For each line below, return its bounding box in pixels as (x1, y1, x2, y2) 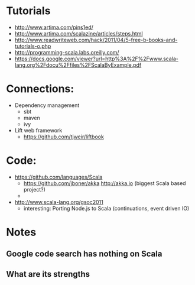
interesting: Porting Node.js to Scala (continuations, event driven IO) (23, 205, 190, 212)
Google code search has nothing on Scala (6, 249, 162, 259)
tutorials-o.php (14, 43, 51, 50)
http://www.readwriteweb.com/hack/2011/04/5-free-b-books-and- (14, 36, 178, 43)
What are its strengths (6, 269, 90, 279)
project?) (23, 186, 45, 193)
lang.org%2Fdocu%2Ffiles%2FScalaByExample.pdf (14, 61, 142, 69)
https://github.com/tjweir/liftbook (23, 133, 105, 140)
